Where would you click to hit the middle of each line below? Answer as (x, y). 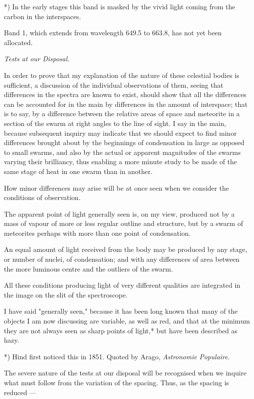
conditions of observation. (42, 197)
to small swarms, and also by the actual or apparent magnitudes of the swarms (122, 152)
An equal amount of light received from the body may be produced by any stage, (126, 249)
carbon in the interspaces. (43, 16)
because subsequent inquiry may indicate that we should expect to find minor (120, 133)
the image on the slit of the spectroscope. (66, 294)
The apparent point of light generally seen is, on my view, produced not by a (119, 213)
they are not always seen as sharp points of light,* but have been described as (121, 330)
